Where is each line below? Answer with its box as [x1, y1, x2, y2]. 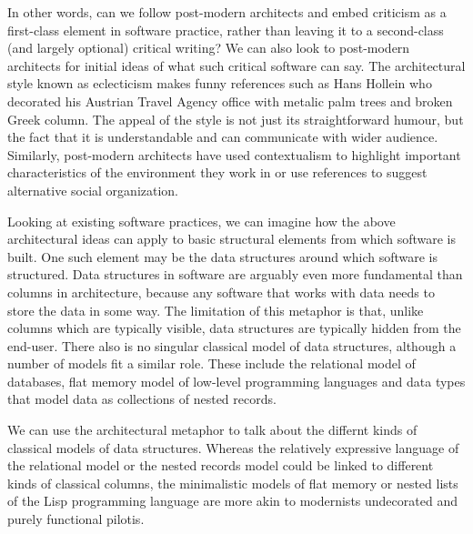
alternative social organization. [7, 180, 179, 199]
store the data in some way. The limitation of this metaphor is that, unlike [7, 300, 424, 319]
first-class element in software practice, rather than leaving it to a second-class [7, 20, 444, 39]
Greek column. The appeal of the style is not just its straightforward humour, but [7, 109, 464, 128]
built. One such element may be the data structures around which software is [7, 247, 438, 266]
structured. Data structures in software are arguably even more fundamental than [7, 265, 463, 284]
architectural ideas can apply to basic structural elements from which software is [7, 229, 456, 248]
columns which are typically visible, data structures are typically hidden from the [7, 318, 461, 338]
